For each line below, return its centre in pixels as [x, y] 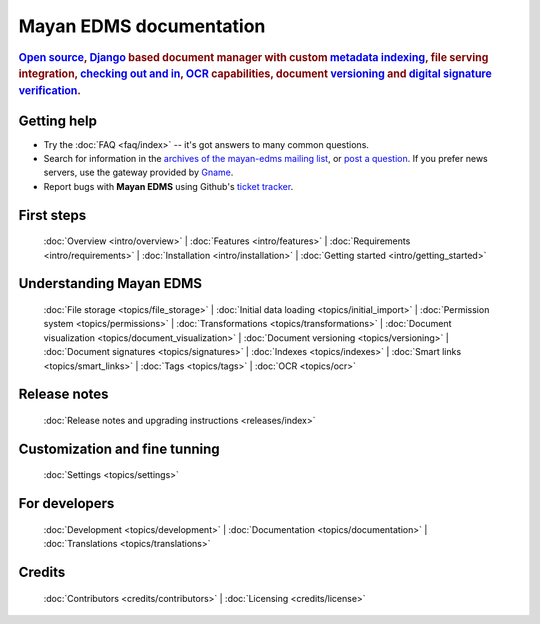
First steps [52, 215]
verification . [50, 91]
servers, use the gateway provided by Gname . [138, 172]
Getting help [57, 120]
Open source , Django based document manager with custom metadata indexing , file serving [253, 57]
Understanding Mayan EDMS [110, 283]
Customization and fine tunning [119, 448]
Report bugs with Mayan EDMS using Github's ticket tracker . [168, 186]
